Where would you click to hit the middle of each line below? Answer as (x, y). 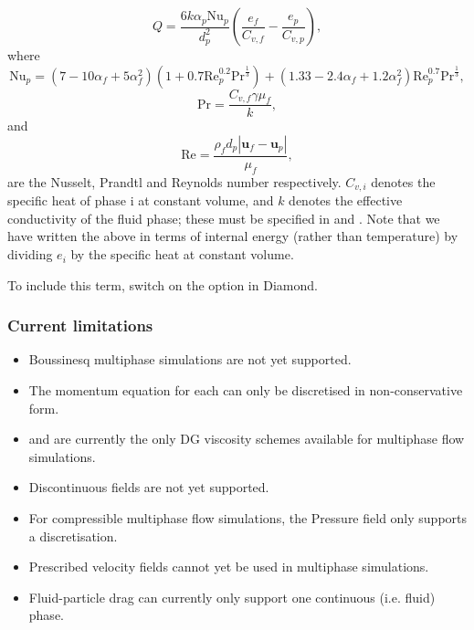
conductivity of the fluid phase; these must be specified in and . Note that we (224, 218)
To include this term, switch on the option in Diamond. (163, 284)
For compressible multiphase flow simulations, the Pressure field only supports (248, 518)
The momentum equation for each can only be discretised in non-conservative (246, 390)
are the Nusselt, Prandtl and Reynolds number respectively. (174, 181)
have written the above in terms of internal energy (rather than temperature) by (233, 236)
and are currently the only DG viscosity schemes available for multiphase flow (247, 439)
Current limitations (80, 325)
